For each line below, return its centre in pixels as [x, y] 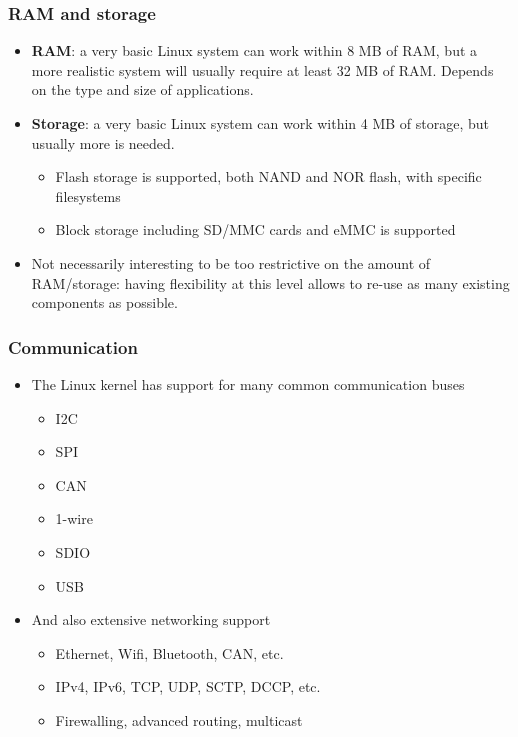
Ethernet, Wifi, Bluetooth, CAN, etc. [169, 652]
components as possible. [104, 302]
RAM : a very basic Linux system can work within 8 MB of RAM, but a [254, 50]
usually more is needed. [103, 142]
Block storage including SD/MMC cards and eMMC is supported [255, 229]
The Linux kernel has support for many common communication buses [248, 383]
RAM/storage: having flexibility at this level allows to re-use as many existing [270, 282]
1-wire [74, 518]
